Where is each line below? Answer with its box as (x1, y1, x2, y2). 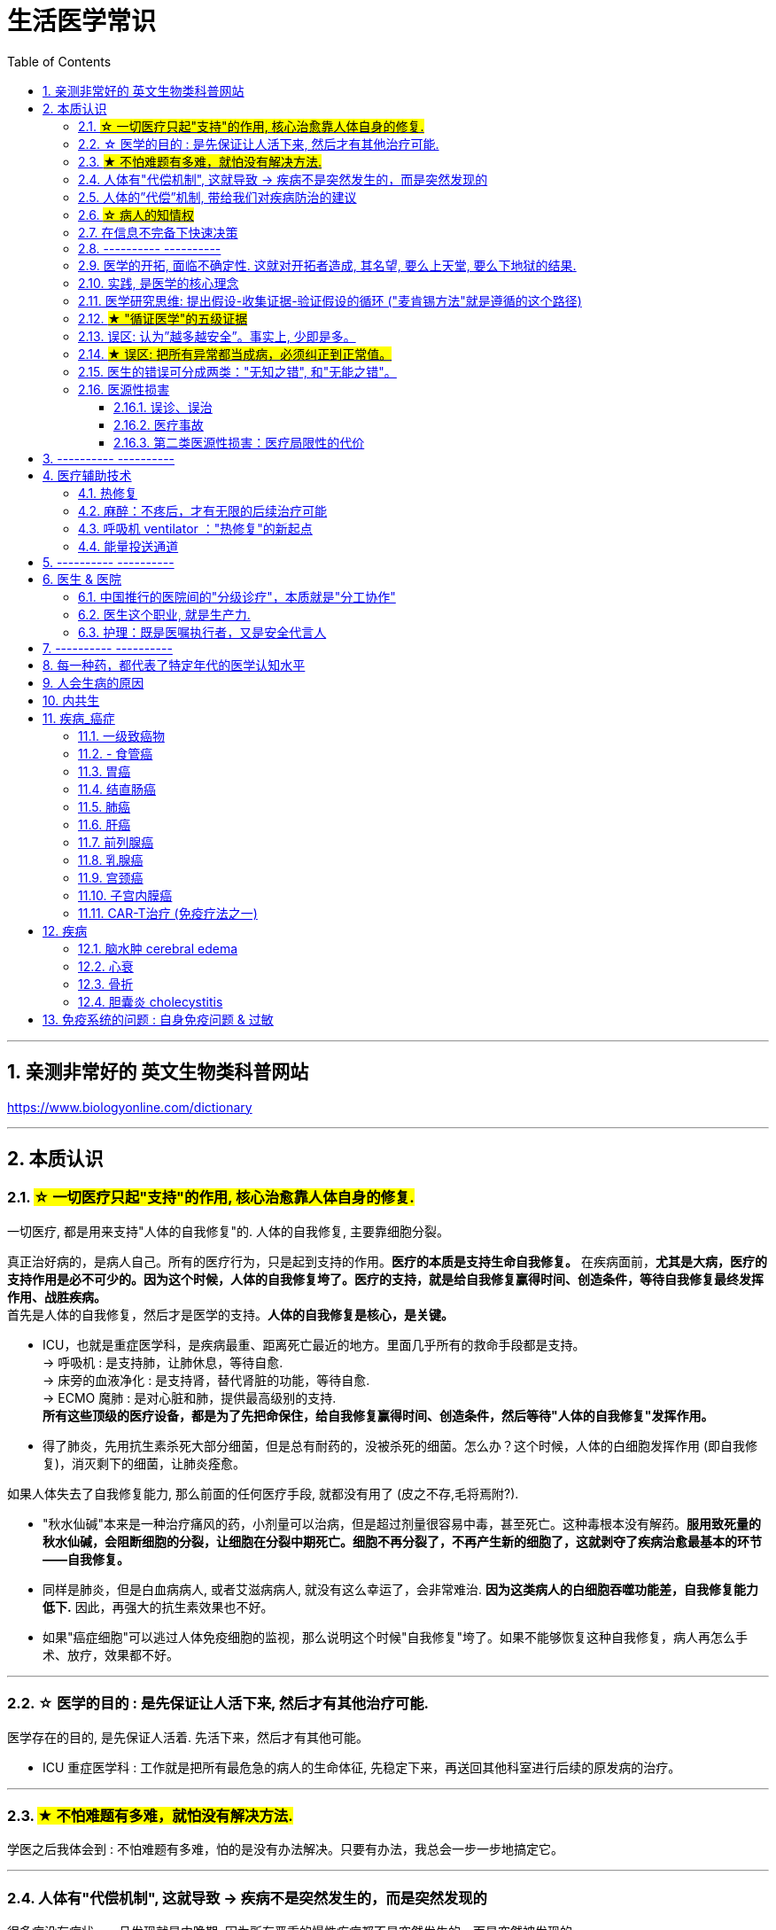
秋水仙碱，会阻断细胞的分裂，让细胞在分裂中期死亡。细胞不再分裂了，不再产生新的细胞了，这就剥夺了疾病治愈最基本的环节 (43, 1533, 762, 1549)
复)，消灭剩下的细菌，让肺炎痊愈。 (43, 1455, 246, 1471)
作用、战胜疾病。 (7, 1288, 106, 1304)
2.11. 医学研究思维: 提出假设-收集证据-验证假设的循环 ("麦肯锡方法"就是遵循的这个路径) (78, 292, 582, 308)
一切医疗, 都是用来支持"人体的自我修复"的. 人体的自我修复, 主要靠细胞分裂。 (7, 1223, 449, 1239)
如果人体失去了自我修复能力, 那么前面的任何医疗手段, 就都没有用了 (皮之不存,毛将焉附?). (7, 1485, 519, 1501)
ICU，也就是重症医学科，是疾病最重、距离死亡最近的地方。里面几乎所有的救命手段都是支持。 (43, 1336, 586, 1352)
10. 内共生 (43, 692, 100, 708)
